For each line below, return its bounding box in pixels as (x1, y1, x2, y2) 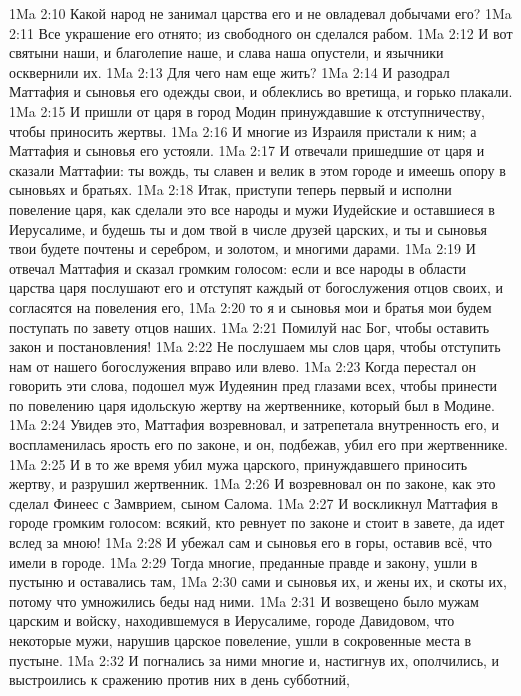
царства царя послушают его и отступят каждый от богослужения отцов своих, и (9, 277, 504, 298)
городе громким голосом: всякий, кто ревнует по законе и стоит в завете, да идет (9, 512, 505, 533)
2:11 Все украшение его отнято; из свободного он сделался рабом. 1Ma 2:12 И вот (9, 22, 513, 43)
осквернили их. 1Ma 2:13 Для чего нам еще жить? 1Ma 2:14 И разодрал (9, 61, 450, 82)
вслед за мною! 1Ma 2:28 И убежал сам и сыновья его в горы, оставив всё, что (9, 532, 493, 553)
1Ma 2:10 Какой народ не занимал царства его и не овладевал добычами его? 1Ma (9, 3, 512, 23)
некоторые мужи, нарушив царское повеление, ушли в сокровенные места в (9, 630, 472, 650)
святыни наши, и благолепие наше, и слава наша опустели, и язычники (9, 42, 444, 63)
